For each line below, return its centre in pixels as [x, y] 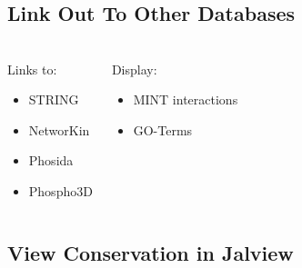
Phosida [51, 160]
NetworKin [59, 129]
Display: [134, 69]
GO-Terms [163, 129]
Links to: [32, 69]
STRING [54, 99]
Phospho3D [60, 191]
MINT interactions [186, 99]
